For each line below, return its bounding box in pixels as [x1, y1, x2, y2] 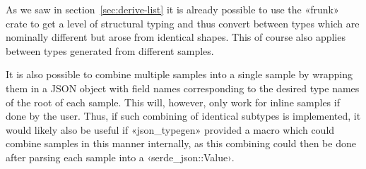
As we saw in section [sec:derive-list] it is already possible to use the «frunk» [6, 2, 339, 16]
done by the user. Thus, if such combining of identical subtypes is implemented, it [6, 108, 361, 123]
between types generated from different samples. [6, 43, 214, 58]
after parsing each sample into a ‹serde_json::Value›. [6, 149, 235, 164]
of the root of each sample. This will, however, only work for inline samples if [6, 94, 340, 109]
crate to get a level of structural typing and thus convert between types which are [6, 15, 360, 30]
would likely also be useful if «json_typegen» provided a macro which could [6, 122, 335, 137]
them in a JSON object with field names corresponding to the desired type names [6, 80, 360, 95]
